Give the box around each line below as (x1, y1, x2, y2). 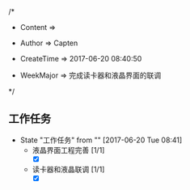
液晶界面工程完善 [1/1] (32, 145, 105, 154)
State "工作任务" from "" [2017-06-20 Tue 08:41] (19, 135, 183, 145)
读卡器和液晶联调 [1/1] (32, 164, 105, 174)
